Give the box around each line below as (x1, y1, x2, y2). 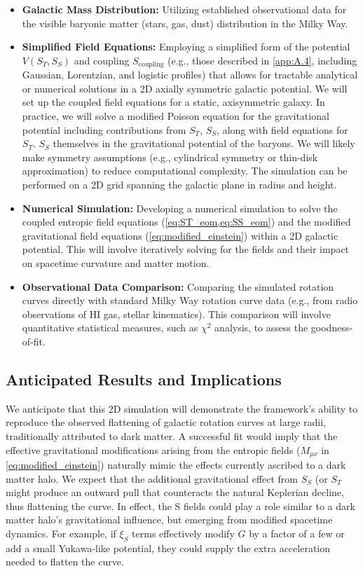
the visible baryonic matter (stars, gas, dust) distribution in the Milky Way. (22, 15, 348, 30)
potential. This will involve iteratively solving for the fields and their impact (22, 242, 350, 256)
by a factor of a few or (249, 525, 345, 540)
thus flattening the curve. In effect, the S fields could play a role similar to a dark (6, 498, 355, 513)
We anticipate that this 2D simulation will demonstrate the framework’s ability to (6, 401, 358, 415)
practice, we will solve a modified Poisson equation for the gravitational (22, 109, 329, 123)
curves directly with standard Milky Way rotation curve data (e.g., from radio (22, 293, 358, 308)
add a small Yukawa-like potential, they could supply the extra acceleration (6, 540, 331, 555)
